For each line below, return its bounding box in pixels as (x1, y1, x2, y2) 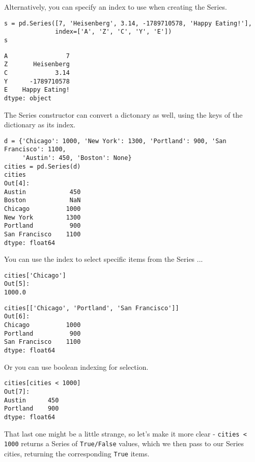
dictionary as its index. (4, 119, 76, 130)
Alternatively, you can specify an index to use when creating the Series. (4, 2, 227, 12)
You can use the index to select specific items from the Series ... (4, 254, 203, 264)
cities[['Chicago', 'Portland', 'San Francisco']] (4, 304, 179, 312)
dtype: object (4, 94, 52, 102)
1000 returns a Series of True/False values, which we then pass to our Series (4, 438, 244, 449)
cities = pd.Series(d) (4, 162, 81, 170)
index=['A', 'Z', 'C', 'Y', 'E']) (55, 28, 172, 36)
